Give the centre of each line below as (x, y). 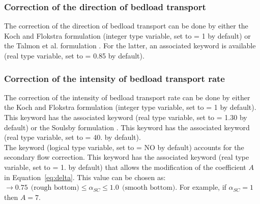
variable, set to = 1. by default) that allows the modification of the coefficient (125, 167)
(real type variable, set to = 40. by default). (73, 137)
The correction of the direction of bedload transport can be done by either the (126, 26)
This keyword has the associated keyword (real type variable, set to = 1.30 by (126, 117)
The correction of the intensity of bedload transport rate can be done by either (127, 97)
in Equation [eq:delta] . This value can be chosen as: (85, 177)
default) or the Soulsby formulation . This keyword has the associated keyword (127, 127)
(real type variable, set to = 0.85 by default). (74, 55)
